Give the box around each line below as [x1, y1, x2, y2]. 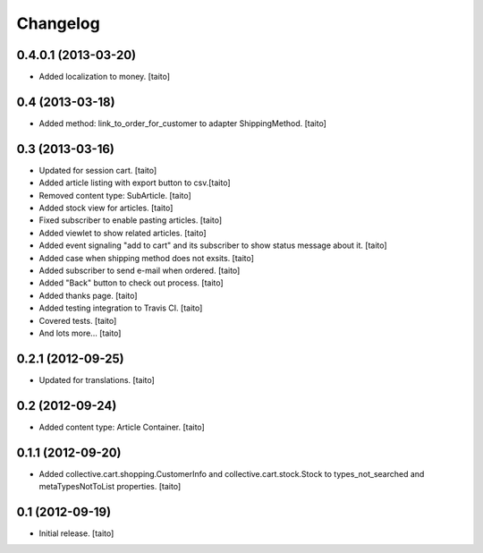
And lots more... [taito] [38, 328, 122, 338]
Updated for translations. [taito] [38, 374, 156, 385]
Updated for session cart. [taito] [38, 165, 157, 175]
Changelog [16, 13, 100, 33]
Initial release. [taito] [38, 528, 114, 539]
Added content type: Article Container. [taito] [38, 421, 205, 432]
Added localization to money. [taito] [38, 72, 170, 82]
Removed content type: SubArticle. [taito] [38, 190, 191, 200]
